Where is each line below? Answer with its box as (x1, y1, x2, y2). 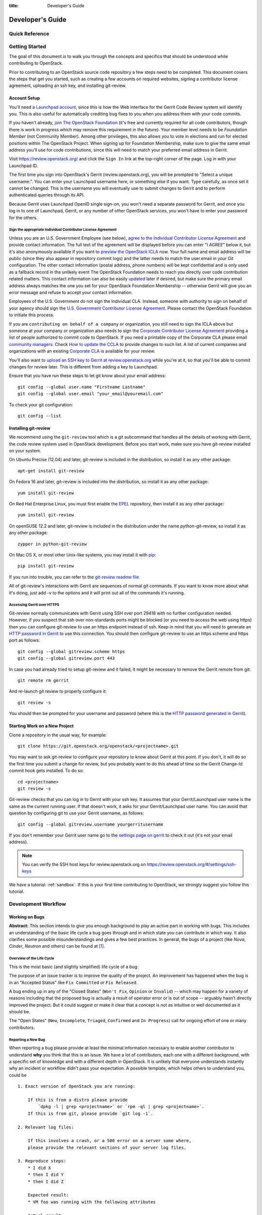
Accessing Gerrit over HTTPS (9, 603, 60, 607)
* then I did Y (27, 1172, 64, 1178)
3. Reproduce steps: (17, 1158, 66, 1164)
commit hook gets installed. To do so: (9, 768, 84, 774)
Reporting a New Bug (9, 1037, 46, 1042)
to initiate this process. (9, 312, 54, 318)
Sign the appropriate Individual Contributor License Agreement (9, 227, 117, 232)
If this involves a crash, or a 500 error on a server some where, (27, 1138, 192, 1144)
